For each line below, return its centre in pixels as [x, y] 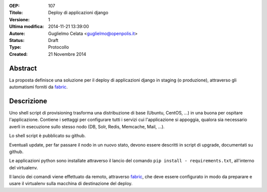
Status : [17, 40]
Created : [19, 54]
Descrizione [28, 101]
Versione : [19, 19]
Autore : [17, 33]
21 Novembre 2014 [67, 54]
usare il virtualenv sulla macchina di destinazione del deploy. [71, 184]
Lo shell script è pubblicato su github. [47, 136]
